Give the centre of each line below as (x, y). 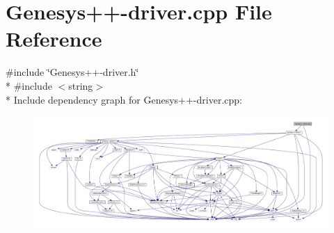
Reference (54, 39)
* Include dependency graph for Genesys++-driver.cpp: (124, 99)
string (81, 85)
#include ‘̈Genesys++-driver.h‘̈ (72, 72)
